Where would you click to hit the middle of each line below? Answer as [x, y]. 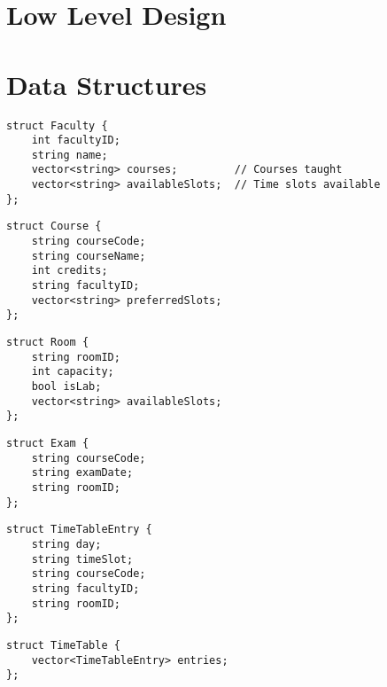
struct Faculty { [57, 125]
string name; [70, 155]
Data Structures [107, 84]
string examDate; [82, 473]
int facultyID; [76, 141]
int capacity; [73, 372]
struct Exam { [48, 443]
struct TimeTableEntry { [79, 530]
